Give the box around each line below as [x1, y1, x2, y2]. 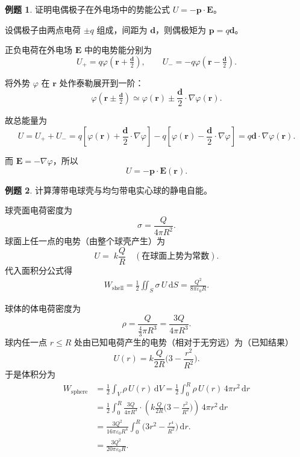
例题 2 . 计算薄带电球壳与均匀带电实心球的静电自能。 [5, 183, 212, 196]
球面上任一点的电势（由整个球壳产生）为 [5, 235, 165, 247]
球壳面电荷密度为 [5, 204, 72, 216]
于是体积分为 [5, 368, 55, 380]
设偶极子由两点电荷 [5, 23, 81, 36]
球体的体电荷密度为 [5, 302, 81, 315]
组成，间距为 [96, 23, 148, 36]
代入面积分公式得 [5, 263, 72, 276]
